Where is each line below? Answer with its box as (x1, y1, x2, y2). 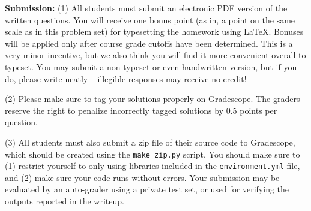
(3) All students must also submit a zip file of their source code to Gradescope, (5, 135, 295, 148)
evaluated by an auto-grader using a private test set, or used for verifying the (5, 183, 289, 195)
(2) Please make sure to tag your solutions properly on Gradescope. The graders (5, 92, 300, 105)
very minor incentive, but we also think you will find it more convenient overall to (5, 49, 306, 61)
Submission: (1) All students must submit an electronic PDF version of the (5, 2, 288, 14)
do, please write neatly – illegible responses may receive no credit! (5, 72, 247, 85)
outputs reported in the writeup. (5, 195, 124, 207)
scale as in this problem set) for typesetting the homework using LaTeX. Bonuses (5, 25, 304, 38)
